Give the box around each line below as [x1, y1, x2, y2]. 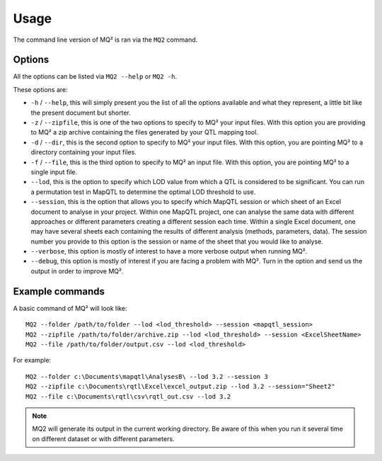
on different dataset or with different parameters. [32, 434, 175, 443]
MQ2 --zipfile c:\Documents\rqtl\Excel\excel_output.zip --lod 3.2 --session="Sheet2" [25, 382, 335, 391]
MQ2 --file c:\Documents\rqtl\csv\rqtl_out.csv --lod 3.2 [25, 392, 231, 400]
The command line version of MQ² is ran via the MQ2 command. [13, 35, 198, 44]
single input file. [30, 167, 78, 176]
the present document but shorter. [30, 108, 131, 117]
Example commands [13, 285, 105, 297]
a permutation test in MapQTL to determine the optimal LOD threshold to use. [30, 188, 256, 196]
